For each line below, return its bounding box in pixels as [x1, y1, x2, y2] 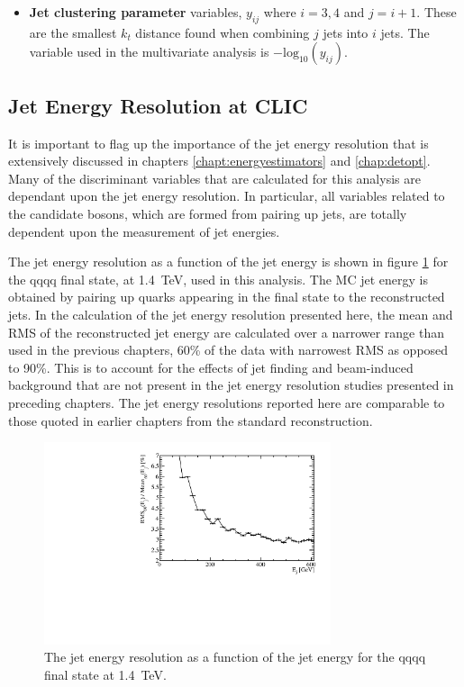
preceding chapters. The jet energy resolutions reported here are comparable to [8, 393, 445, 411]
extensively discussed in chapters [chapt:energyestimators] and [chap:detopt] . [8, 151, 431, 170]
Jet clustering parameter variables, [29, 3, 242, 21]
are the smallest [29, 23, 117, 41]
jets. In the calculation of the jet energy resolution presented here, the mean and [8, 304, 453, 323]
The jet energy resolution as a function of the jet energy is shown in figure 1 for [8, 252, 449, 271]
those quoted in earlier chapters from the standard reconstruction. [8, 411, 373, 429]
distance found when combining [135, 23, 310, 41]
